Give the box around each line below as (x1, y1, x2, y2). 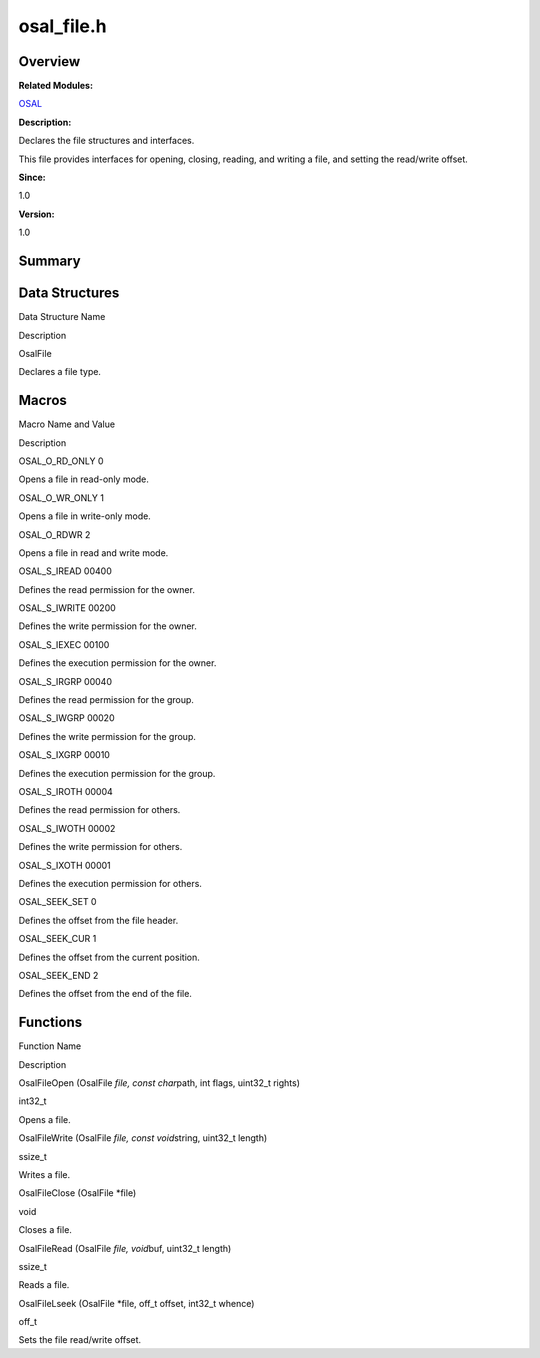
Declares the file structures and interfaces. (18, 135, 195, 147)
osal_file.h (18, 15, 107, 37)
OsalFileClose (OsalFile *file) (18, 1187, 137, 1199)
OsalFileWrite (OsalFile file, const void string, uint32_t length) (18, 1132, 268, 1144)
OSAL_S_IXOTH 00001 (18, 859, 112, 871)
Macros (18, 392, 67, 409)
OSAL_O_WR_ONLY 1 (18, 491, 105, 504)
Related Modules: (18, 80, 94, 92)
